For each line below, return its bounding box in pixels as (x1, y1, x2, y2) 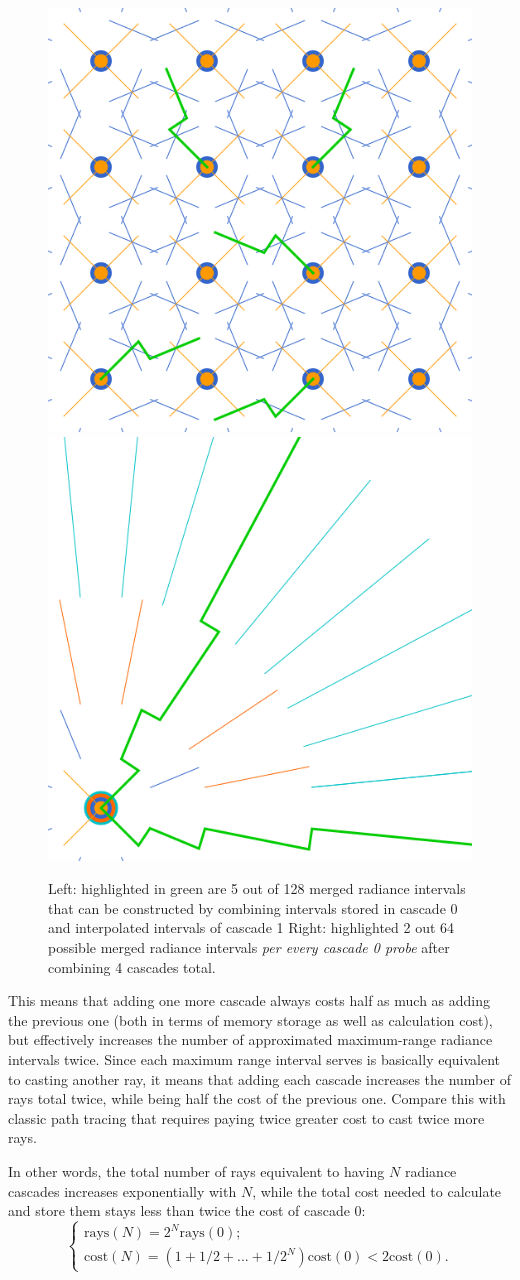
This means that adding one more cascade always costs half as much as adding (8, 990, 491, 1011)
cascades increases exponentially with (8, 1180, 237, 1201)
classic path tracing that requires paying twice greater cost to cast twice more (8, 1107, 485, 1128)
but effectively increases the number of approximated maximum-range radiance (8, 1029, 493, 1050)
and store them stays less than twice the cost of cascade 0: (8, 1200, 366, 1221)
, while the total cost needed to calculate (252, 1180, 502, 1201)
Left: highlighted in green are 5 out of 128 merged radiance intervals (48, 878, 466, 899)
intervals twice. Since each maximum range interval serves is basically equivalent (8, 1048, 501, 1069)
